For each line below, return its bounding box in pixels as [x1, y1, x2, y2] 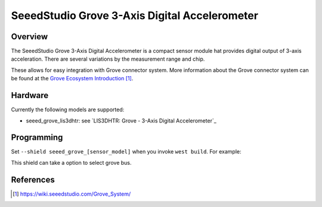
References [11, 174, 55, 184]
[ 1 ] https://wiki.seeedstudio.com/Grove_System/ [13, 190, 131, 197]
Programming [11, 133, 63, 143]
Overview [11, 32, 48, 42]
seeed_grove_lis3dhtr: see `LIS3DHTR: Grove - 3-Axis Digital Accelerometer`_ [26, 117, 217, 124]
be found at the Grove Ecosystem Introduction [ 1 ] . [11, 75, 134, 82]
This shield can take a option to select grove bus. [11, 159, 132, 166]
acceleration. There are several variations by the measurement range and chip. [11, 55, 205, 62]
